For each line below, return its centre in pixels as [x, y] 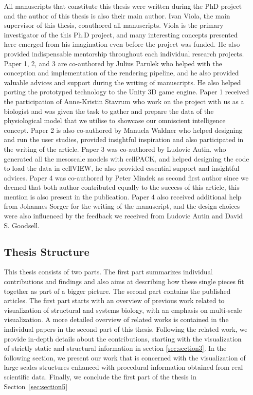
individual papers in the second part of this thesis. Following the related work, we [126, 329]
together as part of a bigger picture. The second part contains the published [117, 291]
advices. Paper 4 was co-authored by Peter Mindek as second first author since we [126, 177]
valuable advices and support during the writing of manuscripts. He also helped [123, 82]
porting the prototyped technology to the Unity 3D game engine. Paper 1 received [126, 92]
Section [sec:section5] [36, 386]
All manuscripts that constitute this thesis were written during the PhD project [123, 6]
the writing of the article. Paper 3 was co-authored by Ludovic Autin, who [115, 149]
